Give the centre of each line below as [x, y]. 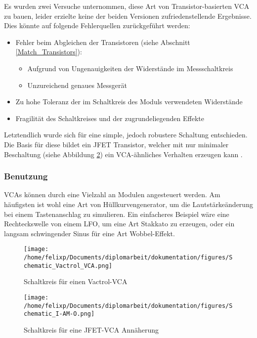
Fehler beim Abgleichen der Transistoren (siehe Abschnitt [103, 42]
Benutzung [26, 176]
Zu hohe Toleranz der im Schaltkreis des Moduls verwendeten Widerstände [129, 102]
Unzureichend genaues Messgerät [77, 85]
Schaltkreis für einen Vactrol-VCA [76, 281]
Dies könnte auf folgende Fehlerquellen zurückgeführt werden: [97, 25]
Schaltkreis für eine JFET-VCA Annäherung [91, 329]
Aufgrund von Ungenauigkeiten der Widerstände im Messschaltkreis [130, 68]
